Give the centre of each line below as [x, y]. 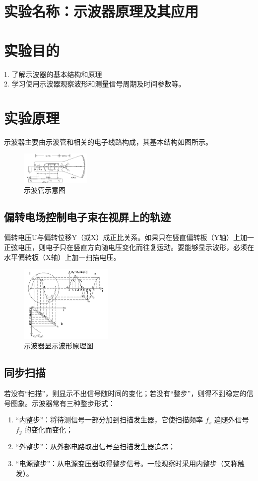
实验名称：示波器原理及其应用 [101, 11]
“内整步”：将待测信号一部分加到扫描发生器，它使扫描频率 [109, 420]
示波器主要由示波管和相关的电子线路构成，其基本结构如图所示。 [108, 141]
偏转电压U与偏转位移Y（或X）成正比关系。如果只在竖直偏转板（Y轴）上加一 [129, 237]
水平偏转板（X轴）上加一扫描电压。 [62, 257]
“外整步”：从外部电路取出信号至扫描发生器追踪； [96, 446]
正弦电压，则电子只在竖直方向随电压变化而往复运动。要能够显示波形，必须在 [129, 247]
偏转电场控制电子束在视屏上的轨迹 [87, 216]
